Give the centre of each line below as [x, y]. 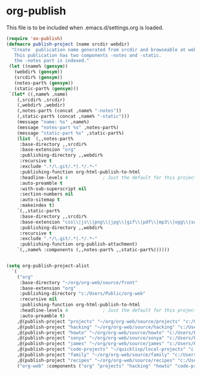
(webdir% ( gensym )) [38, 72]
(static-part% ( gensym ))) [46, 89]
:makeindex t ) [37, 205]
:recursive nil [39, 299]
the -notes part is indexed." [52, 61]
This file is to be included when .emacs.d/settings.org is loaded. [85, 28]
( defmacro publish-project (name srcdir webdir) [68, 44]
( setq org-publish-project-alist [48, 266]
